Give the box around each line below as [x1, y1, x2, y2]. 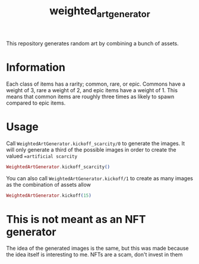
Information [6, 61, 65, 74]
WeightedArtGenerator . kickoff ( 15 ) [6, 192, 92, 199]
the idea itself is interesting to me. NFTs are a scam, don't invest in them [6, 251, 183, 258]
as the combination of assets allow [6, 181, 91, 188]
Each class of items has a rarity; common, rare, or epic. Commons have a [6, 80, 185, 87]
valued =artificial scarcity [6, 152, 78, 159]
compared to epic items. [6, 99, 66, 106]
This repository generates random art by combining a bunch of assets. [6, 40, 179, 47]
